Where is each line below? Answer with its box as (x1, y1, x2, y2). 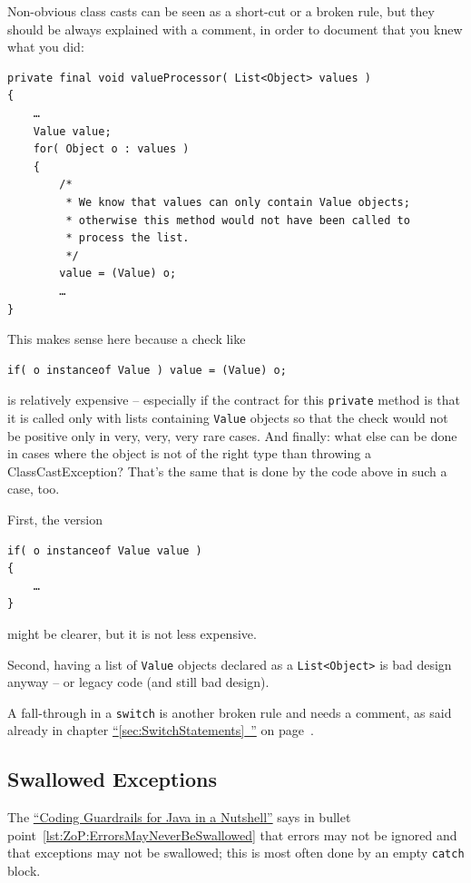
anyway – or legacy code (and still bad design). (7, 672, 270, 692)
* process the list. (65, 231, 190, 245)
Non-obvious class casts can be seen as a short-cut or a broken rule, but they (7, 2, 435, 20)
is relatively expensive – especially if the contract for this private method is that (7, 390, 460, 409)
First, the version (7, 509, 103, 528)
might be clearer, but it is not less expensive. (7, 623, 257, 643)
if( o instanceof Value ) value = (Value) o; (7, 363, 287, 377)
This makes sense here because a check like (7, 329, 246, 348)
